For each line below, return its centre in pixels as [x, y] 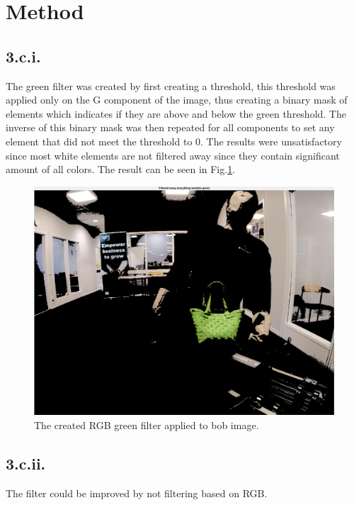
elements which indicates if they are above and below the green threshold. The [176, 113]
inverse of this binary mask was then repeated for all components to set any [170, 127]
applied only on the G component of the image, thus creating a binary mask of [177, 100]
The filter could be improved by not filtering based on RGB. [137, 493]
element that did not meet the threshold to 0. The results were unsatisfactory [174, 141]
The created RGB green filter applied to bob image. [147, 424]
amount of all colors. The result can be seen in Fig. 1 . [121, 169]
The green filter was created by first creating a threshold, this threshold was [171, 85]
